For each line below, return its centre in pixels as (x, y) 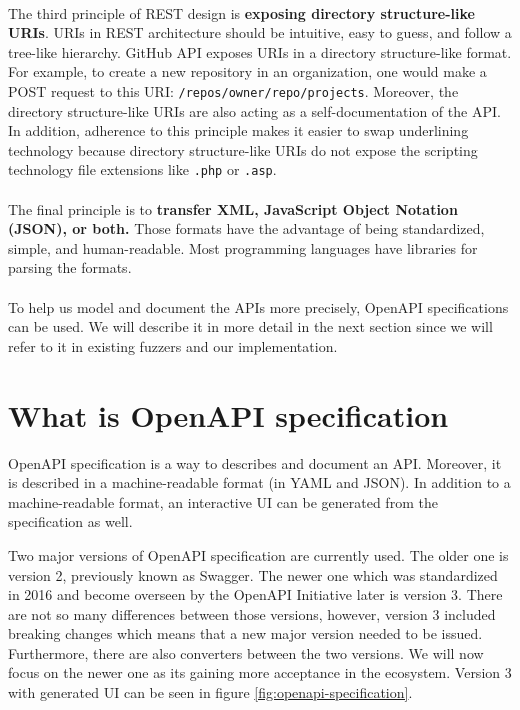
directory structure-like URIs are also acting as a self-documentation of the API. (254, 110)
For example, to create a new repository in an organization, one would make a (247, 71)
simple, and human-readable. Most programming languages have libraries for (243, 247)
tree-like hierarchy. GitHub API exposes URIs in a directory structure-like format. (260, 51)
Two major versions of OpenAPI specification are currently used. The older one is (258, 554)
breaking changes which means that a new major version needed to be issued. (245, 633)
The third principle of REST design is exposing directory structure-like (241, 12)
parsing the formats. (70, 267)
